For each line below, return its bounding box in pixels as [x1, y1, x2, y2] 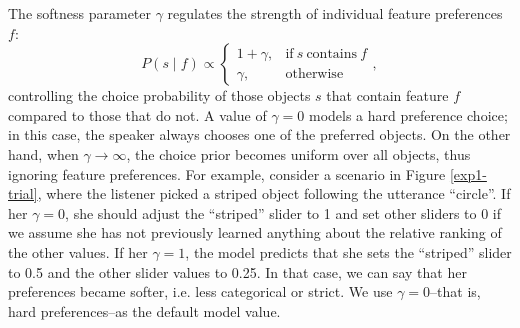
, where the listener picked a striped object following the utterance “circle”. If [37, 183, 511, 204]
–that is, [430, 281, 481, 302]
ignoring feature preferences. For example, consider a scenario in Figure [8, 163, 446, 184]
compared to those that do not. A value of [8, 104, 267, 125]
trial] [8, 183, 38, 204]
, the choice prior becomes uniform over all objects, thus [126, 143, 471, 164]
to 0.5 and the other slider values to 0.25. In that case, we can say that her [8, 261, 467, 282]
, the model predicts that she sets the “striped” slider [185, 241, 512, 262]
